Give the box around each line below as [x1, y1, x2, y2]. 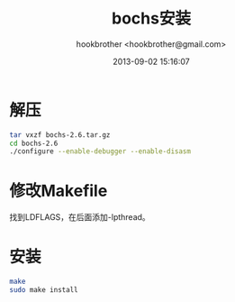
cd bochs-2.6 [9, 139, 59, 148]
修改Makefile [9, 180, 108, 201]
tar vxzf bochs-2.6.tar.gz [9, 130, 111, 140]
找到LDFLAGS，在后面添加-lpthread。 [9, 212, 150, 223]
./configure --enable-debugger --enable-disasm [9, 147, 192, 156]
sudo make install [9, 286, 78, 295]
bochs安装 [111, 8, 192, 29]
